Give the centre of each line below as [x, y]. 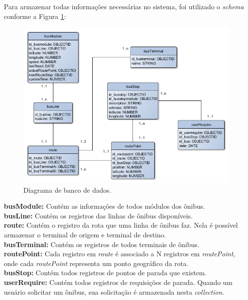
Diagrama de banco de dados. [67, 190]
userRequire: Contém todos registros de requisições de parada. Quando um [118, 282]
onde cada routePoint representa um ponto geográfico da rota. [96, 263]
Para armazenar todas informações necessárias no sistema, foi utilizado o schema [124, 6]
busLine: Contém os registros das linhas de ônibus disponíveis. [98, 215]
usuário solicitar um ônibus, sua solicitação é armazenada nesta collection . [114, 292]
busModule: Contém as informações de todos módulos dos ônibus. [105, 206]
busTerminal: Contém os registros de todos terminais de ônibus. [102, 244]
